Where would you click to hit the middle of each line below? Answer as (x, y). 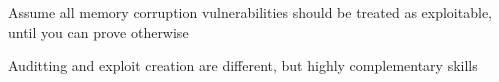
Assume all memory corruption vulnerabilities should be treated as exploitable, (250, 12)
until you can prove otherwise (98, 31)
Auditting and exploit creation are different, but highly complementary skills (243, 65)
